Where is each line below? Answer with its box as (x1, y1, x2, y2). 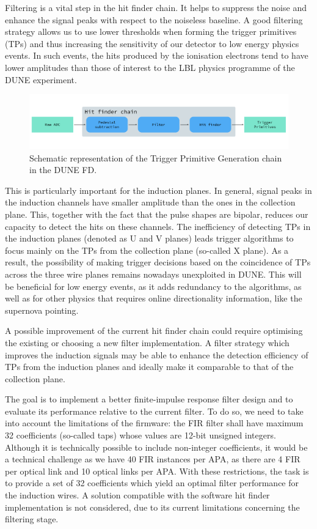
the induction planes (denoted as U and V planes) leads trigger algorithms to (5, 232, 294, 245)
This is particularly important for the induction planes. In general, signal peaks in (5, 183, 312, 196)
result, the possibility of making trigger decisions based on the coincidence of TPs (5, 256, 311, 268)
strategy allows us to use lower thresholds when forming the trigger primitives (5, 25, 297, 38)
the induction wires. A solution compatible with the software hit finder (5, 489, 270, 501)
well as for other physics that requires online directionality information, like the (5, 292, 302, 305)
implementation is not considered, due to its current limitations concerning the (5, 500, 300, 513)
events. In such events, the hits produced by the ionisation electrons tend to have (5, 49, 308, 62)
